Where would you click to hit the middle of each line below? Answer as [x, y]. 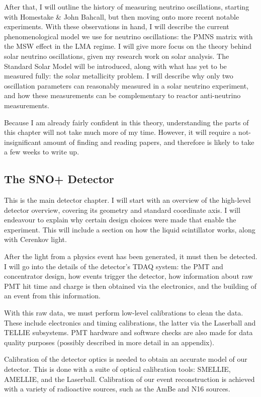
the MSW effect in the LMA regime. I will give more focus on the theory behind [128, 46]
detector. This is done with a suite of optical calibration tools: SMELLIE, [117, 369]
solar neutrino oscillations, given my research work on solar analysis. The [117, 56]
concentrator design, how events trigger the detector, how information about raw [128, 276]
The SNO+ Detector [59, 179]
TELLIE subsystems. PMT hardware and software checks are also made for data [128, 332]
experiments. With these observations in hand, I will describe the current [117, 26]
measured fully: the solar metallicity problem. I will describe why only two [119, 76]
